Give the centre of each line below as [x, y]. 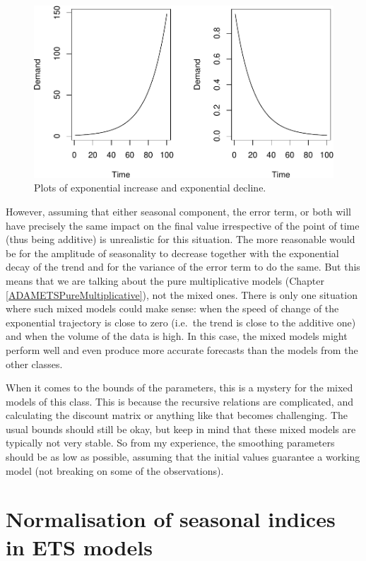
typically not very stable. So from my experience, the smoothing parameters [170, 443]
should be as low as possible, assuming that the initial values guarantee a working [183, 457]
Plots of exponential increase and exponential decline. [150, 188]
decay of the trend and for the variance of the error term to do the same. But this [183, 267]
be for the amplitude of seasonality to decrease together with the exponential [172, 253]
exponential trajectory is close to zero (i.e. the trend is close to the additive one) [181, 322]
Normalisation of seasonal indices [171, 519]
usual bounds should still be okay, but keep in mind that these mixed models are [181, 429]
